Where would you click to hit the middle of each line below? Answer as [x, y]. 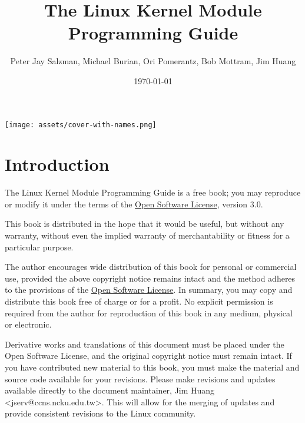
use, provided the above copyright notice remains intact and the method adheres [150, 278]
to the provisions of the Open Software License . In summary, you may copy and [149, 290]
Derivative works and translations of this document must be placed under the [145, 344]
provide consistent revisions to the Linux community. [100, 413]
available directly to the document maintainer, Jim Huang [110, 390]
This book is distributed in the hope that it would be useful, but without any [145, 224]
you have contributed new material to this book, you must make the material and [152, 367]
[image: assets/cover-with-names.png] [81, 125]
